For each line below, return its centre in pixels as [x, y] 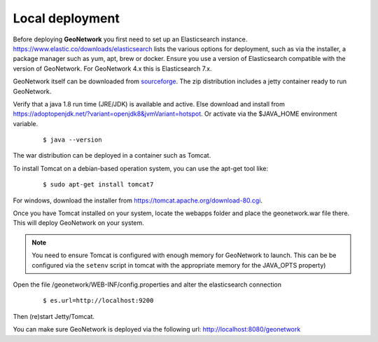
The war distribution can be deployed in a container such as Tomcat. [112, 156]
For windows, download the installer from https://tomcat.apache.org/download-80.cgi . [138, 200]
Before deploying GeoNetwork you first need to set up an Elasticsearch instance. [130, 39]
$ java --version [72, 140]
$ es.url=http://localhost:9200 [98, 301]
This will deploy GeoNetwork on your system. [79, 223]
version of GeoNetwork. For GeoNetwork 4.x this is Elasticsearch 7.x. [112, 68]
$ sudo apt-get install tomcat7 [98, 185]
